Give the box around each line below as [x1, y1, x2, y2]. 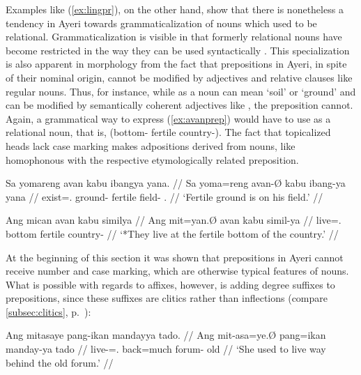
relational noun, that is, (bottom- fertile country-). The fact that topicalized [6, 125, 331, 139]
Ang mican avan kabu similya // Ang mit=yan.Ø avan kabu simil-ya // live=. [6, 213, 341, 227]
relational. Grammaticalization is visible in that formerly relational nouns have [6, 29, 342, 44]
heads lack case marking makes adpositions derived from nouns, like [6, 138, 295, 153]
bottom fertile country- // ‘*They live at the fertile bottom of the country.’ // [6, 226, 339, 240]
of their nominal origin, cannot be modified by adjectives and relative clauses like [6, 70, 353, 84]
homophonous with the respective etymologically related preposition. [6, 152, 299, 167]
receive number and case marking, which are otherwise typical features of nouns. [6, 263, 349, 278]
